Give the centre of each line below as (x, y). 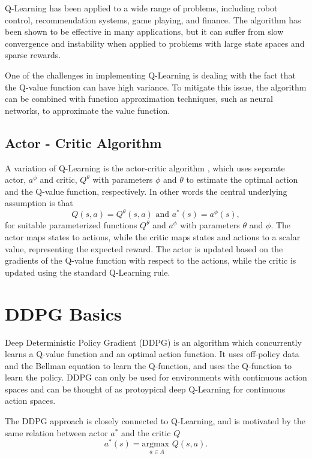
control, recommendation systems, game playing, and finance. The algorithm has (153, 19)
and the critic (146, 432)
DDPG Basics (63, 313)
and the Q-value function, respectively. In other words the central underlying (146, 191)
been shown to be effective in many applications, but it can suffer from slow (144, 31)
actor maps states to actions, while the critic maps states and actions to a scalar (153, 237)
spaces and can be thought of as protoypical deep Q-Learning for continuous (145, 389)
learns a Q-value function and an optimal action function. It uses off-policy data (152, 354)
